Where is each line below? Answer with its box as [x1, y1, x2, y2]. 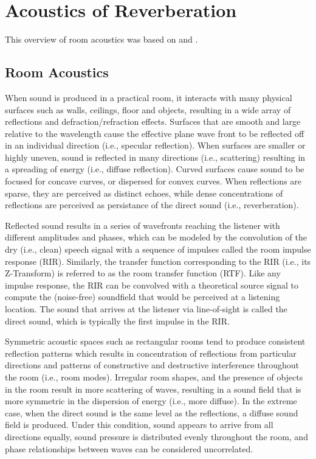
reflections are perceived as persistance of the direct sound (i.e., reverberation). [5, 198, 299, 211]
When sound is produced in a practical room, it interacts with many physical [5, 91, 292, 103]
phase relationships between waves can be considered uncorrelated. [5, 442, 253, 455]
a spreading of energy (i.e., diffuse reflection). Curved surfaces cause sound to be [5, 163, 304, 175]
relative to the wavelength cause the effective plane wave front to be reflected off [5, 127, 304, 139]
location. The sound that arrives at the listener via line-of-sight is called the [5, 303, 287, 315]
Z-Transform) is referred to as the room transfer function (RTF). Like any [5, 267, 281, 279]
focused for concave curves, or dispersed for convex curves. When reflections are [5, 175, 302, 187]
